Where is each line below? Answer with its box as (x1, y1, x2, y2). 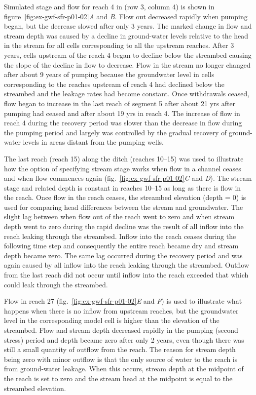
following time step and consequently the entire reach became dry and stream (4, 240, 239, 251)
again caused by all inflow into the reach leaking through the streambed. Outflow (4, 260, 249, 270)
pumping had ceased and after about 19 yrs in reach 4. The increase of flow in (4, 108, 240, 118)
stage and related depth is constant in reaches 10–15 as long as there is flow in (4, 182, 241, 193)
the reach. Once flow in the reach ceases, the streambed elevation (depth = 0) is (4, 192, 246, 202)
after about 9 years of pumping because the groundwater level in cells (4, 69, 215, 79)
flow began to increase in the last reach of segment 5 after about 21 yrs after (4, 98, 236, 108)
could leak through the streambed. (4, 279, 108, 289)
